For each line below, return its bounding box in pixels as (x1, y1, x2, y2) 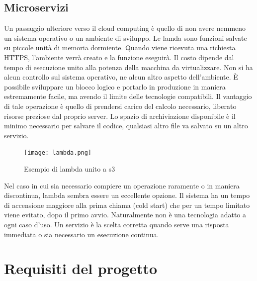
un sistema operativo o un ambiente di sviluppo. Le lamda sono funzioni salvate (4, 32, 247, 43)
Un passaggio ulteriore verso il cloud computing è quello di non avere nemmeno (4, 23, 246, 33)
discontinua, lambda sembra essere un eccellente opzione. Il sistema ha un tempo (4, 190, 250, 200)
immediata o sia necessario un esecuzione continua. (4, 229, 159, 239)
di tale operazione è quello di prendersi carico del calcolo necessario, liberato (4, 100, 237, 111)
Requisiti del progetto (4, 258, 158, 279)
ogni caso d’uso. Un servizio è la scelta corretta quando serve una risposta (4, 219, 229, 229)
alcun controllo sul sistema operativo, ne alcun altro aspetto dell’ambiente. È (4, 72, 238, 82)
